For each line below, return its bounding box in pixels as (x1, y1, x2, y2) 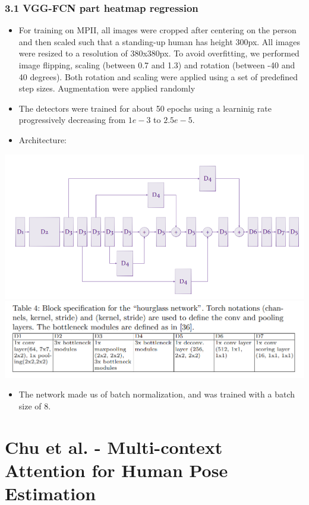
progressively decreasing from (18, 113, 126, 126)
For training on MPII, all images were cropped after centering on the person (18, 24, 297, 36)
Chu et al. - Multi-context (5, 434, 223, 459)
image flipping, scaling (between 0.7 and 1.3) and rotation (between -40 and (18, 59, 295, 71)
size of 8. (18, 399, 51, 412)
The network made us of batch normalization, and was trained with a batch (18, 388, 295, 400)
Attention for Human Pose (5, 457, 228, 482)
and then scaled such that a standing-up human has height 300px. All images (18, 35, 301, 48)
